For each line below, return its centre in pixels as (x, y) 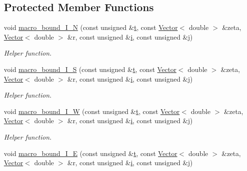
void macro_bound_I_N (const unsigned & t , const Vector (91, 27)
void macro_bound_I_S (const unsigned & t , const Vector (90, 69)
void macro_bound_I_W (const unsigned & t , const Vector (92, 111)
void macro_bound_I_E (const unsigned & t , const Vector (91, 153)
